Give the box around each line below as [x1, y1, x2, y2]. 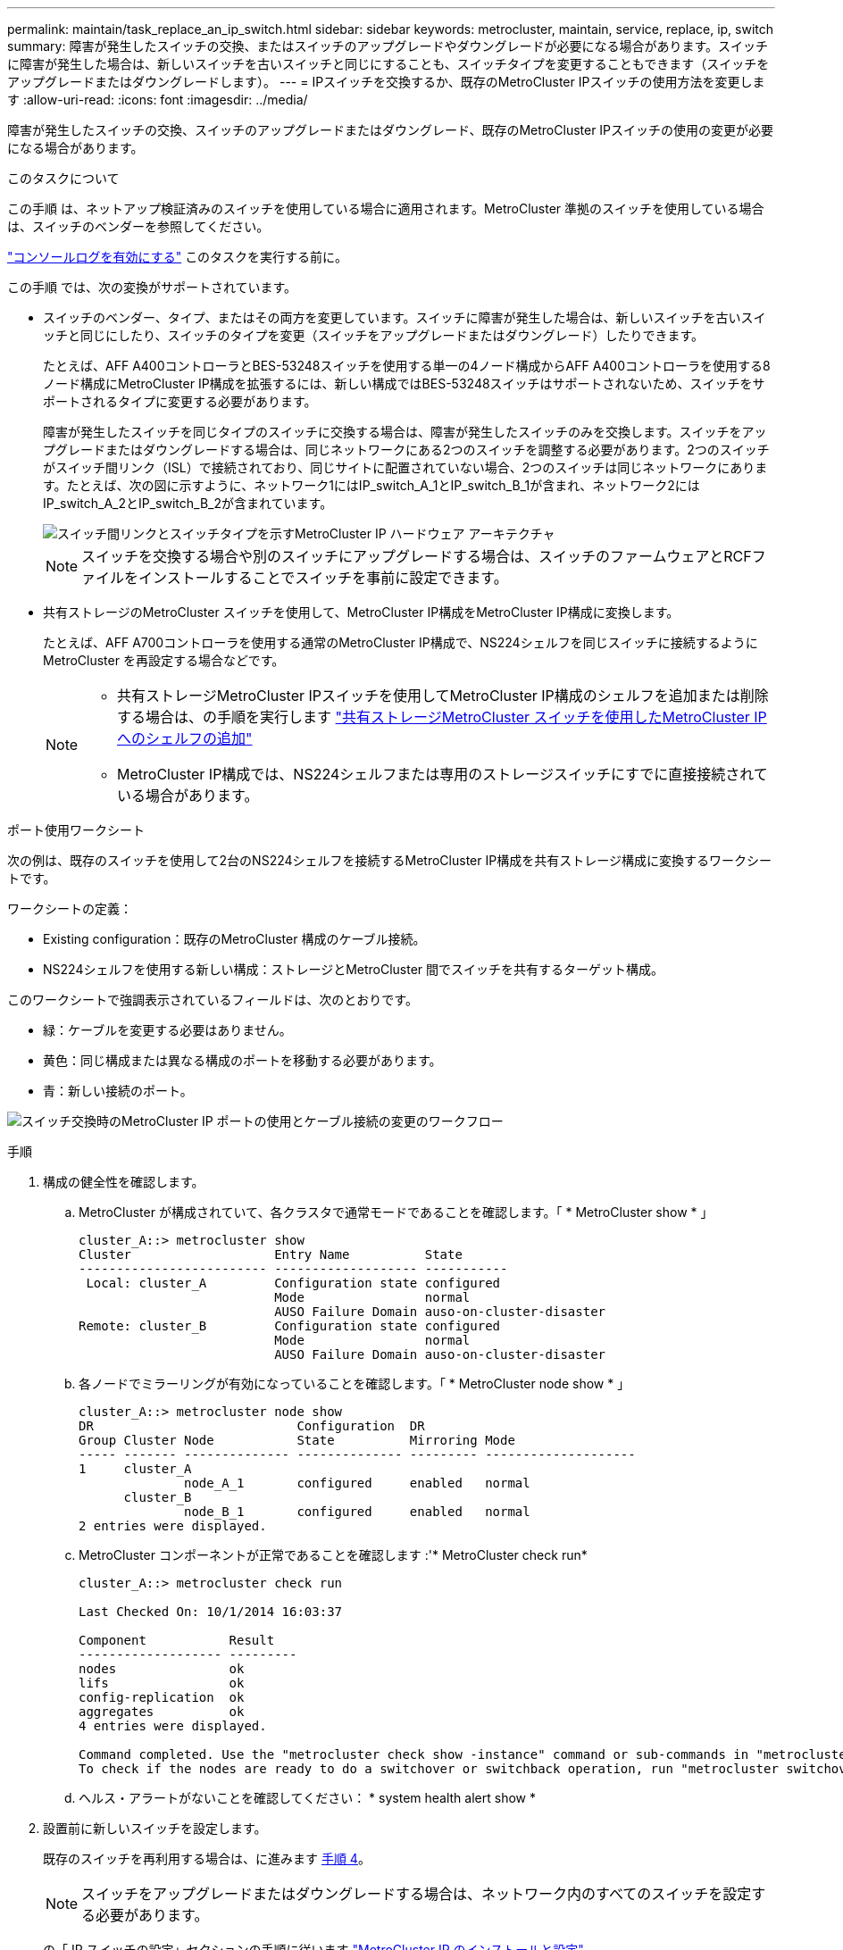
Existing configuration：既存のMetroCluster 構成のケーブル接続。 [43, 931, 426, 946]
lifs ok [79, 1676, 245, 1690]
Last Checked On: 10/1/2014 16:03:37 [79, 1604, 343, 1619]
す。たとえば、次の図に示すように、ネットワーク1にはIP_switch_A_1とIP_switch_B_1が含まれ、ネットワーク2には [43, 478, 700, 493]
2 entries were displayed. [79, 1519, 267, 1533]
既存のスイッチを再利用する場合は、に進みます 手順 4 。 [43, 1851, 371, 1866]
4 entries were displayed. [79, 1719, 267, 1733]
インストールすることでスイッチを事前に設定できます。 [138, 569, 508, 587]
